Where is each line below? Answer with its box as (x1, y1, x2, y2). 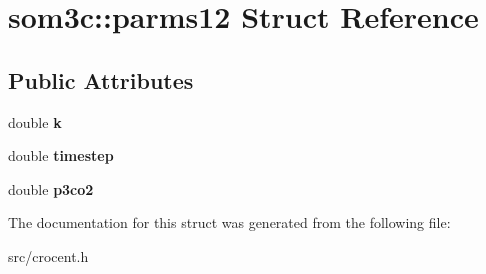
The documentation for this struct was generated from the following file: (8, 212, 451, 233)
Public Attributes (8, 64, 194, 95)
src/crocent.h (8, 245, 89, 266)
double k (8, 111, 62, 132)
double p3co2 (8, 178, 94, 199)
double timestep (8, 145, 114, 166)
